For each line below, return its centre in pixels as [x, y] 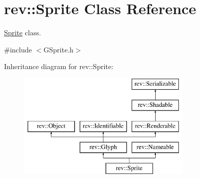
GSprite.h [58, 49]
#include [18, 49]
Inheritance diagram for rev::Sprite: [59, 66]
